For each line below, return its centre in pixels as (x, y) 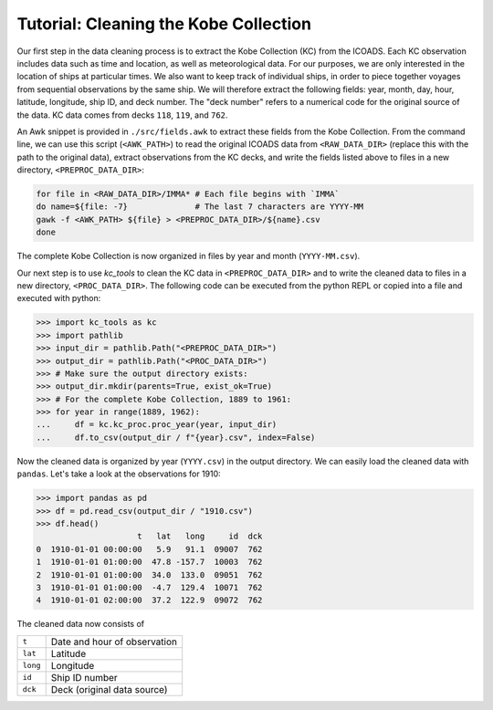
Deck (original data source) (109, 689)
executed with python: (59, 298)
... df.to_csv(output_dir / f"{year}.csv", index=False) (176, 437)
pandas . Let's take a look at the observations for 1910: (119, 474)
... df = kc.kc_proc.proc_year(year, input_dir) (157, 425)
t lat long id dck (200, 537)
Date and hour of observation (114, 642)
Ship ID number (84, 677)
